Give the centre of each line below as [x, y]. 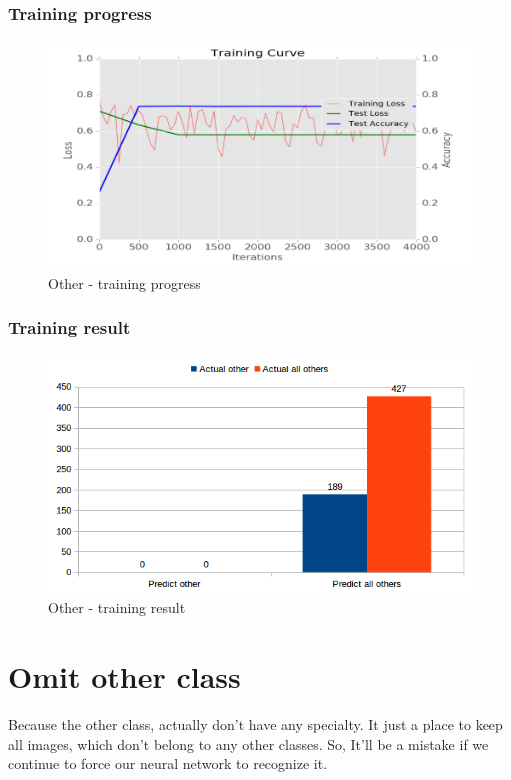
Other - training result [117, 607]
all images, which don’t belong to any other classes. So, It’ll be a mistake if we [248, 743]
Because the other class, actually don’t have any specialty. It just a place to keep [255, 724]
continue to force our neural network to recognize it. [168, 763]
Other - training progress [124, 282]
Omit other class [124, 676]
